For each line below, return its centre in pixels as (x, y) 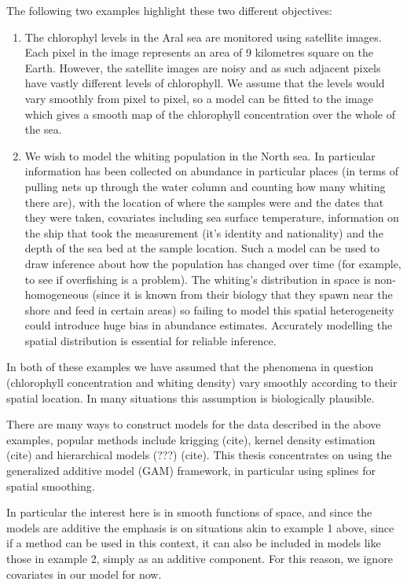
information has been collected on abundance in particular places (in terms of (212, 171)
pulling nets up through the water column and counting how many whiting (205, 186)
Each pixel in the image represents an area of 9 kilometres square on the (199, 52)
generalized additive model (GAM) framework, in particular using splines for (191, 471)
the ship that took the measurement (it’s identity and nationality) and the (204, 232)
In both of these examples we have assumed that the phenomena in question (190, 367)
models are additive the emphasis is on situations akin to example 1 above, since (200, 527)
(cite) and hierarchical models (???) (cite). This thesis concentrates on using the (199, 455)
